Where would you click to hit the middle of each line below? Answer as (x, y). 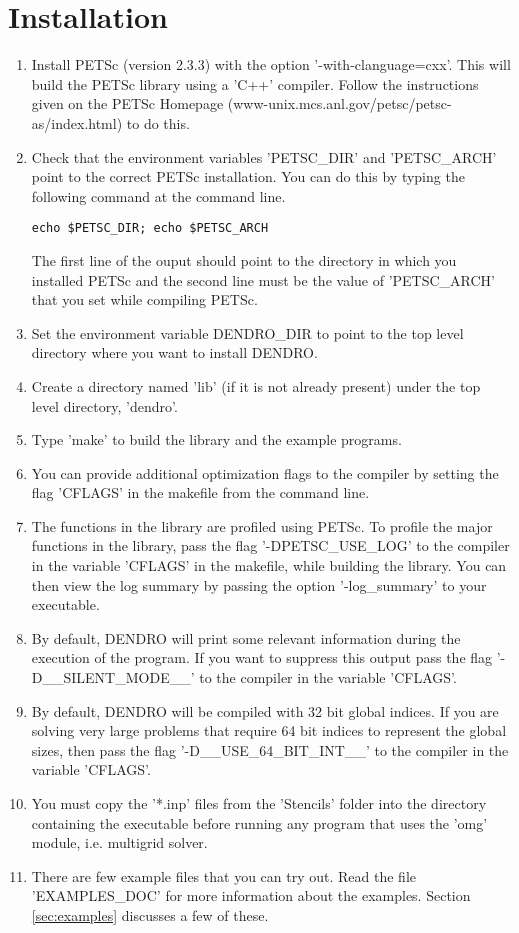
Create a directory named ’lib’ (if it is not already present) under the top (256, 385)
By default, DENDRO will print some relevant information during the (246, 637)
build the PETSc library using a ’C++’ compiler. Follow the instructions (255, 83)
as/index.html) (77, 122)
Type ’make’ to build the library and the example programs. (216, 439)
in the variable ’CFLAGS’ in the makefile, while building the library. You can (269, 565)
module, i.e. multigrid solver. (119, 842)
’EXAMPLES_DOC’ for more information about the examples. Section (251, 895)
